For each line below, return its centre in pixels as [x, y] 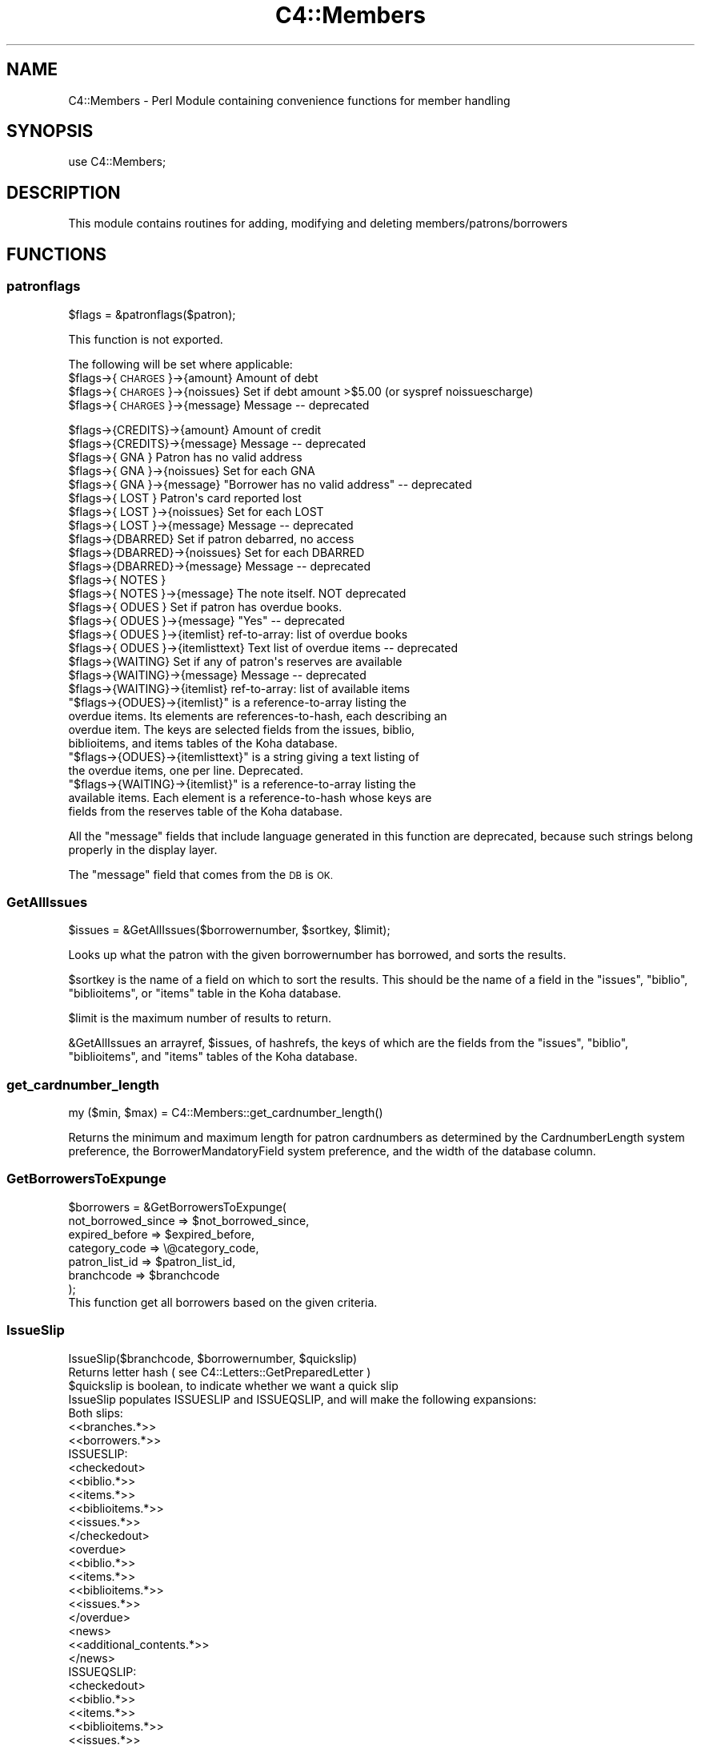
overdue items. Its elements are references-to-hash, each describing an [258, 715]
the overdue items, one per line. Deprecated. [186, 770]
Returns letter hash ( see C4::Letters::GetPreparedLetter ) [220, 1372]
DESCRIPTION [64, 192]
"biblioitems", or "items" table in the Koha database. [205, 993]
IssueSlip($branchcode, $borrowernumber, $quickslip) [213, 1358]
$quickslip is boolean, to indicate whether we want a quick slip [233, 1385]
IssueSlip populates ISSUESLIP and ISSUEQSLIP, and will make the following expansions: [302, 1399]
